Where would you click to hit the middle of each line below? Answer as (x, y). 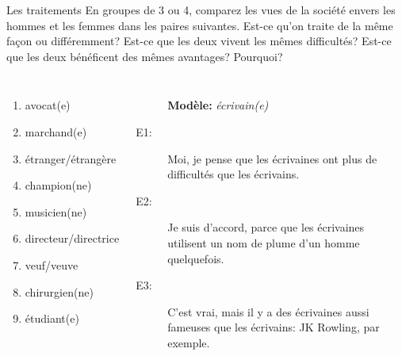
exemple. (189, 342)
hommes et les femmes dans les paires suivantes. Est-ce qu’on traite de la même (200, 25)
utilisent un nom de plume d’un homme (264, 242)
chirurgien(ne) (59, 291)
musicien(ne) (56, 211)
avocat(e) (48, 105)
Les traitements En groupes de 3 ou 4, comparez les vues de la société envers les (201, 10)
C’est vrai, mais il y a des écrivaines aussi (268, 311)
